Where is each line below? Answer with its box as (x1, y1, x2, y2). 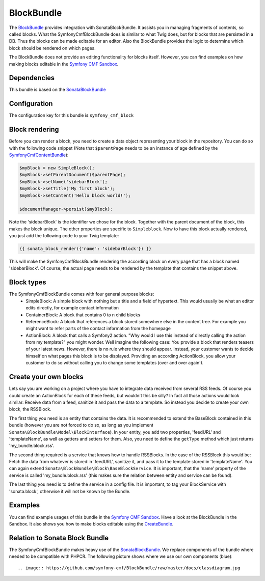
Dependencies (9, 74, 55, 82)
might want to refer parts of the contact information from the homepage (26, 326, 171, 332)
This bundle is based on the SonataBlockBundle (9, 86, 106, 93)
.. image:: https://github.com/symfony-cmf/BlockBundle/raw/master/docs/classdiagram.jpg (18, 565, 240, 571)
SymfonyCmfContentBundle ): (9, 152, 69, 158)
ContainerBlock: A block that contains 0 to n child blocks (26, 312, 141, 318)
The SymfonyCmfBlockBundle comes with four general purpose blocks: (9, 291, 155, 297)
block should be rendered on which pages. (9, 45, 96, 51)
